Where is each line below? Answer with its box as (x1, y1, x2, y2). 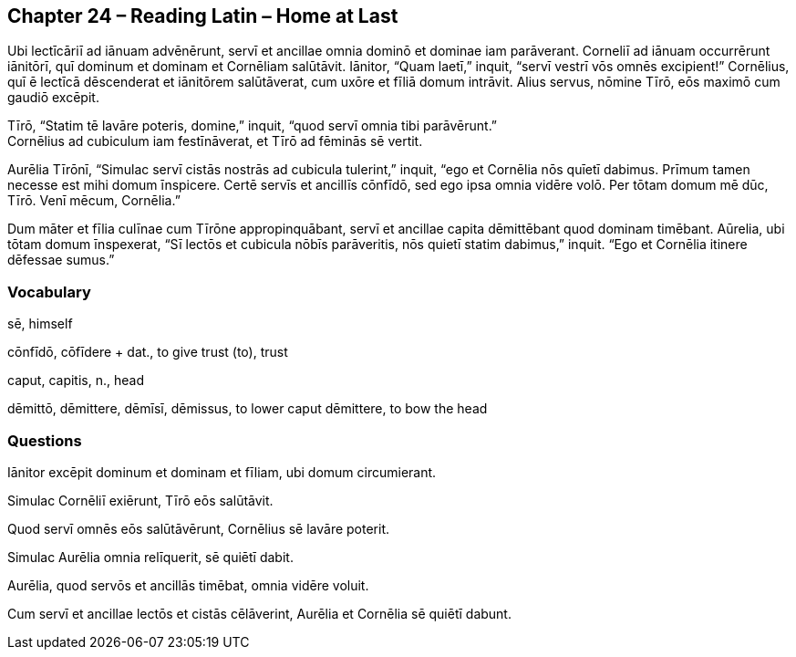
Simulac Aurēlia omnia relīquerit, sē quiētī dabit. (7, 548, 294, 565)
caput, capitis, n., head (7, 372, 144, 389)
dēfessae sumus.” (7, 252, 115, 268)
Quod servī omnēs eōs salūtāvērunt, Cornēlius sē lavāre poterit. (7, 520, 390, 537)
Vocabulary (7, 282, 91, 301)
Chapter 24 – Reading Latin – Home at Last (7, 5, 398, 27)
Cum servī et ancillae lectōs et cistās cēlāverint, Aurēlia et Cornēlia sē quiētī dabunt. (7, 605, 512, 621)
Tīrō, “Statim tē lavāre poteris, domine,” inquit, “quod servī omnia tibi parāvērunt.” (7, 118, 498, 134)
